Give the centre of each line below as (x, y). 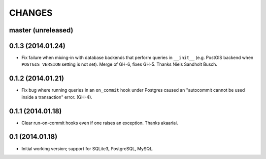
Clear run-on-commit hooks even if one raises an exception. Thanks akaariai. (100, 123)
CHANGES (31, 13)
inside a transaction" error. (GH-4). (57, 97)
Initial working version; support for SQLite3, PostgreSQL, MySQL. (87, 148)
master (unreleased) (41, 30)
